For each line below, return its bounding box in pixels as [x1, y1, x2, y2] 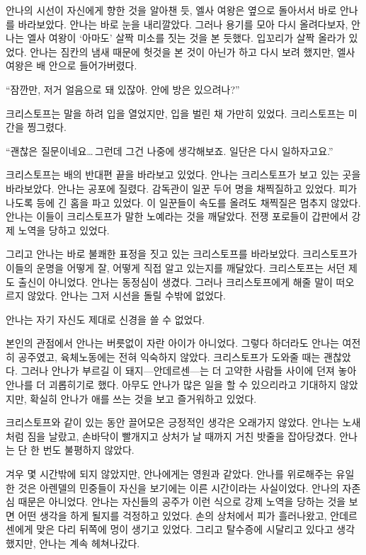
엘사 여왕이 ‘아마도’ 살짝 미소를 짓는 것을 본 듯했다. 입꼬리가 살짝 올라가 [27, 30, 345, 45]
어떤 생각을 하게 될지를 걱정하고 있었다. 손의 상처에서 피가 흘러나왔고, [18, 508, 327, 522]
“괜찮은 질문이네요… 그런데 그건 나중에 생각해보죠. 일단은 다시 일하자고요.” [6, 143, 333, 158]
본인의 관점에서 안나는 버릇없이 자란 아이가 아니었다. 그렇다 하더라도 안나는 [6, 336, 339, 350]
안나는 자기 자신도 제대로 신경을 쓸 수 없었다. [6, 311, 205, 326]
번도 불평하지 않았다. [42, 442, 135, 457]
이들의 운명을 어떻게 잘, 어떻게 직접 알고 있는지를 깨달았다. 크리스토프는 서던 [6, 260, 345, 275]
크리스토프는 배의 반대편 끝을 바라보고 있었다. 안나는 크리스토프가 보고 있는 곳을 [6, 167, 361, 182]
